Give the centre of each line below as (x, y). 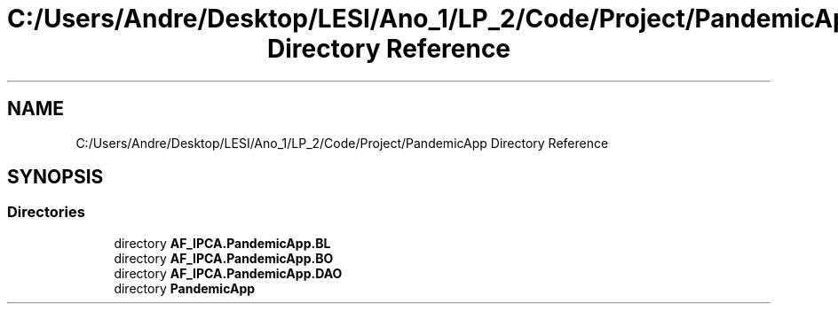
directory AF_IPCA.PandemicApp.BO (224, 258)
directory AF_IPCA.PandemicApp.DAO (228, 273)
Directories (46, 212)
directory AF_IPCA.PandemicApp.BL (222, 243)
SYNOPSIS (55, 177)
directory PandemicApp (185, 288)
